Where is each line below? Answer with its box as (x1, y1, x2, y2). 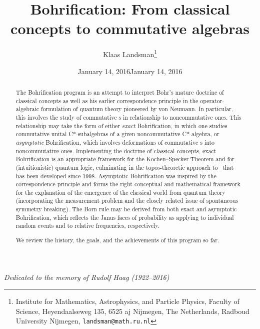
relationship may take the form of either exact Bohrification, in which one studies (15, 121, 227, 130)
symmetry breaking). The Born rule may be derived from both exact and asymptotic (15, 205, 237, 213)
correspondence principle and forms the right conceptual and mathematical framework (15, 180, 240, 188)
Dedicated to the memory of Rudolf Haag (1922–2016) (4, 271, 169, 282)
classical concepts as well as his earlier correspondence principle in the (15, 96, 198, 105)
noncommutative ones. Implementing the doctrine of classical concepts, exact (15, 146, 216, 155)
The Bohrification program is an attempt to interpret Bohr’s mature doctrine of (15, 88, 224, 96)
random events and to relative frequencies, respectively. (15, 221, 159, 230)
